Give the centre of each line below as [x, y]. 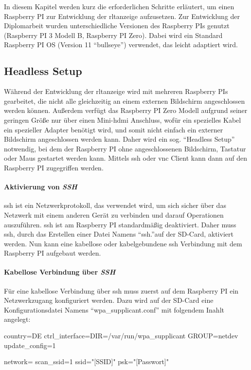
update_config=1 [30, 345]
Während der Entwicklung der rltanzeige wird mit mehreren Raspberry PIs [116, 91]
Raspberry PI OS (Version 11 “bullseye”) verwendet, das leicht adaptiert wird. [121, 45]
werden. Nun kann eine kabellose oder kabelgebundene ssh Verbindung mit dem [123, 243]
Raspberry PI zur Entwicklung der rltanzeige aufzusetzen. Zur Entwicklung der [122, 16]
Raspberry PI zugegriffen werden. [54, 167]
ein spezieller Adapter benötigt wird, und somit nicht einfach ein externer [114, 129]
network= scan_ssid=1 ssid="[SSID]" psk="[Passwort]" [86, 361]
